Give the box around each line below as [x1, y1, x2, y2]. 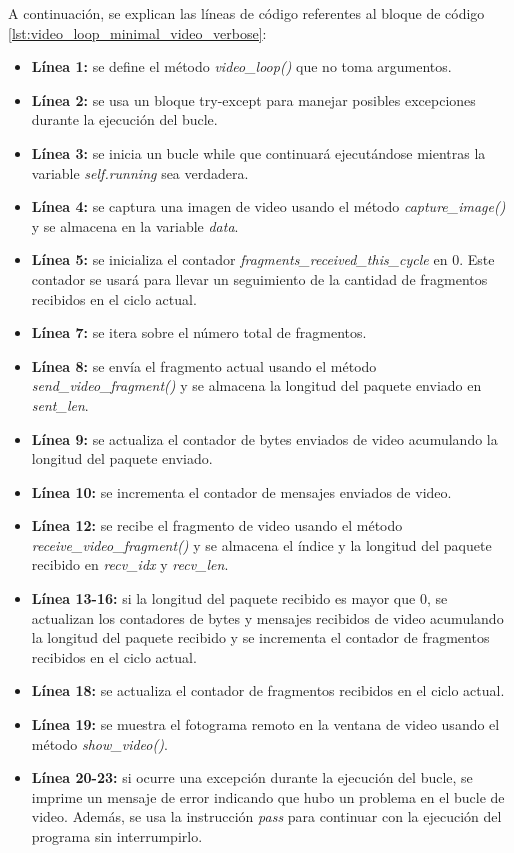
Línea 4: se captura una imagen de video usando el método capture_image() [31, 196, 506, 217]
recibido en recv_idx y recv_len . [31, 554, 229, 575]
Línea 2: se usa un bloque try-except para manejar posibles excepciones [31, 89, 476, 110]
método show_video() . [31, 733, 168, 754]
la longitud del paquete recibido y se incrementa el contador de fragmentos [31, 627, 490, 648]
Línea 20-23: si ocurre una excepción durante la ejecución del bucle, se [31, 767, 473, 788]
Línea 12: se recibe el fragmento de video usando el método [31, 515, 403, 536]
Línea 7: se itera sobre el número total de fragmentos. [31, 322, 367, 343]
